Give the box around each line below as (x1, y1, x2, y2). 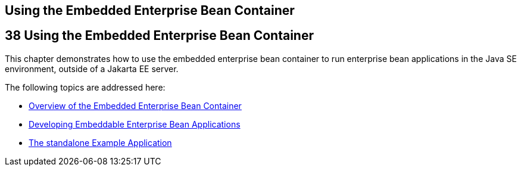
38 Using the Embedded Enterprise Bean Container (5, 28, 314, 43)
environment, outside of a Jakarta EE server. (5, 63, 179, 74)
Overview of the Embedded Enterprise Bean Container (29, 100, 242, 111)
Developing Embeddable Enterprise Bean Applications (29, 119, 241, 129)
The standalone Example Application (29, 137, 172, 148)
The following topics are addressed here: (5, 82, 166, 92)
